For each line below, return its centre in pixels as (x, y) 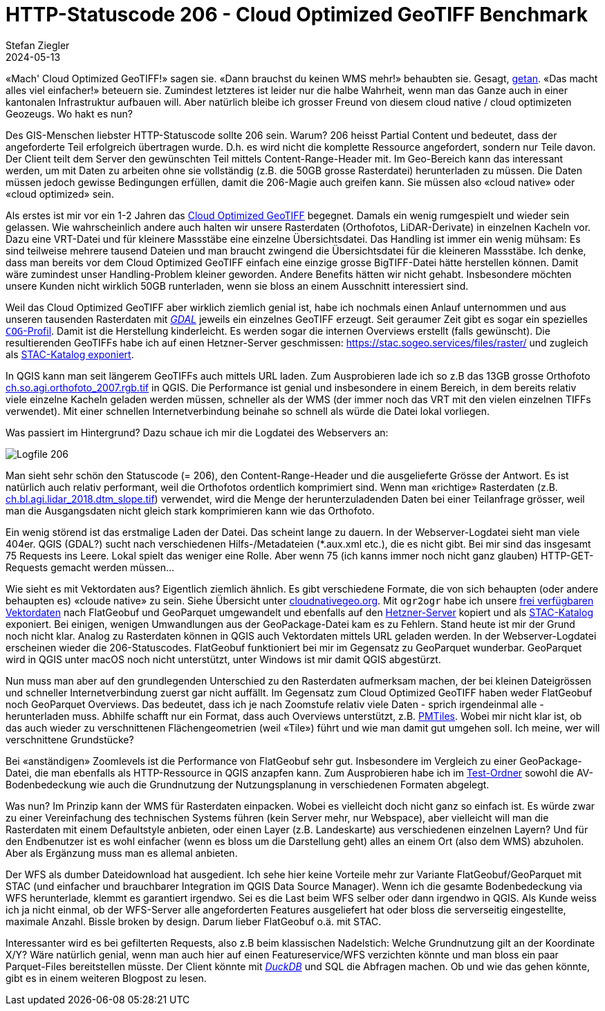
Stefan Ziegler (38, 45)
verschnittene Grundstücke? (70, 739)
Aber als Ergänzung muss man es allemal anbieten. (122, 853)
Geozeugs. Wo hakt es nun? (69, 113)
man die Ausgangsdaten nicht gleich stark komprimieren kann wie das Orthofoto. (190, 510)
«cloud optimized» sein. (60, 194)
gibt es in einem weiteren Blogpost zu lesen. (106, 978)
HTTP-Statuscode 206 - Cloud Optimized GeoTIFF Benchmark (297, 15)
